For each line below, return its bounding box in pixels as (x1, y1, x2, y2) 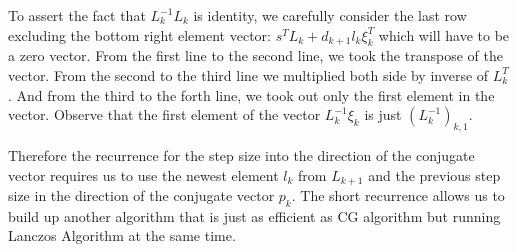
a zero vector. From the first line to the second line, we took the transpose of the (8, 45, 503, 66)
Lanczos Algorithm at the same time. (8, 225, 236, 246)
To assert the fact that (8, 5, 146, 25)
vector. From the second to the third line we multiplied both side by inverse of (8, 64, 489, 85)
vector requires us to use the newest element (8, 164, 279, 185)
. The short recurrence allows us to (291, 185, 505, 206)
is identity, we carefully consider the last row (193, 5, 467, 25)
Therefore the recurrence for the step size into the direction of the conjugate (8, 144, 475, 165)
